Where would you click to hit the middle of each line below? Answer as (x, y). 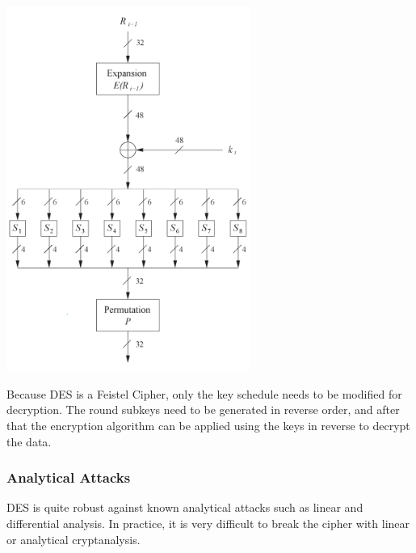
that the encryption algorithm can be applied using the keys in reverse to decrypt (208, 425)
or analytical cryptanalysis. (74, 539)
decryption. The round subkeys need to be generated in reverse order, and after (203, 409)
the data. (29, 441)
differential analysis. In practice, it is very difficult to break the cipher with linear (208, 523)
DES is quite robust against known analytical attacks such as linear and (185, 507)
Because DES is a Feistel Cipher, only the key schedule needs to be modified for (204, 393)
